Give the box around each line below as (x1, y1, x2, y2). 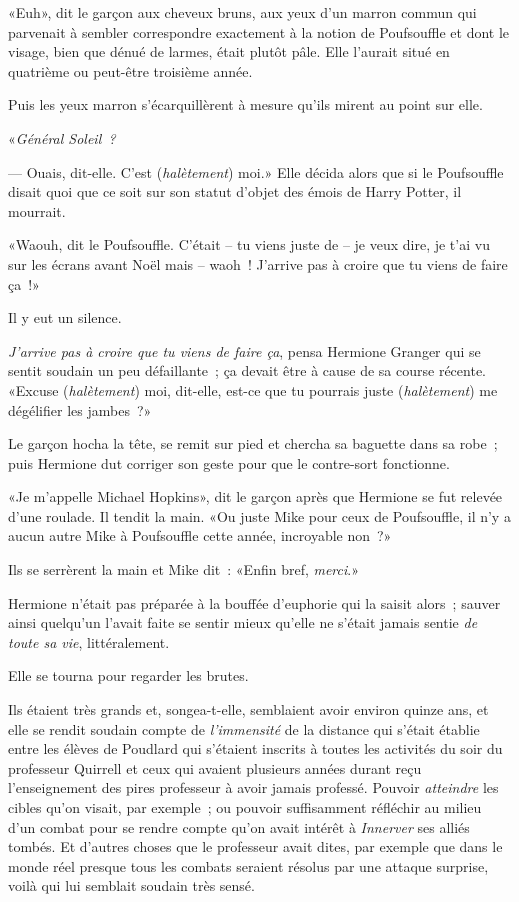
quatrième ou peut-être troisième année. (8, 60, 253, 81)
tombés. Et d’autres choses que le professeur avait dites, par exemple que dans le (8, 836, 503, 857)
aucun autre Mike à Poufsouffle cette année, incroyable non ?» (8, 525, 392, 546)
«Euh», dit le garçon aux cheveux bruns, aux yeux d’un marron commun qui (8, 2, 477, 22)
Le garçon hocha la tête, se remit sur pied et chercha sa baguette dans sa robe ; (8, 433, 498, 454)
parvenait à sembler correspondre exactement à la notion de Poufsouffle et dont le (8, 21, 510, 42)
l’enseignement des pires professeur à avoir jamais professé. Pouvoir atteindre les (8, 777, 499, 798)
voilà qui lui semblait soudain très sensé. (8, 875, 255, 896)
